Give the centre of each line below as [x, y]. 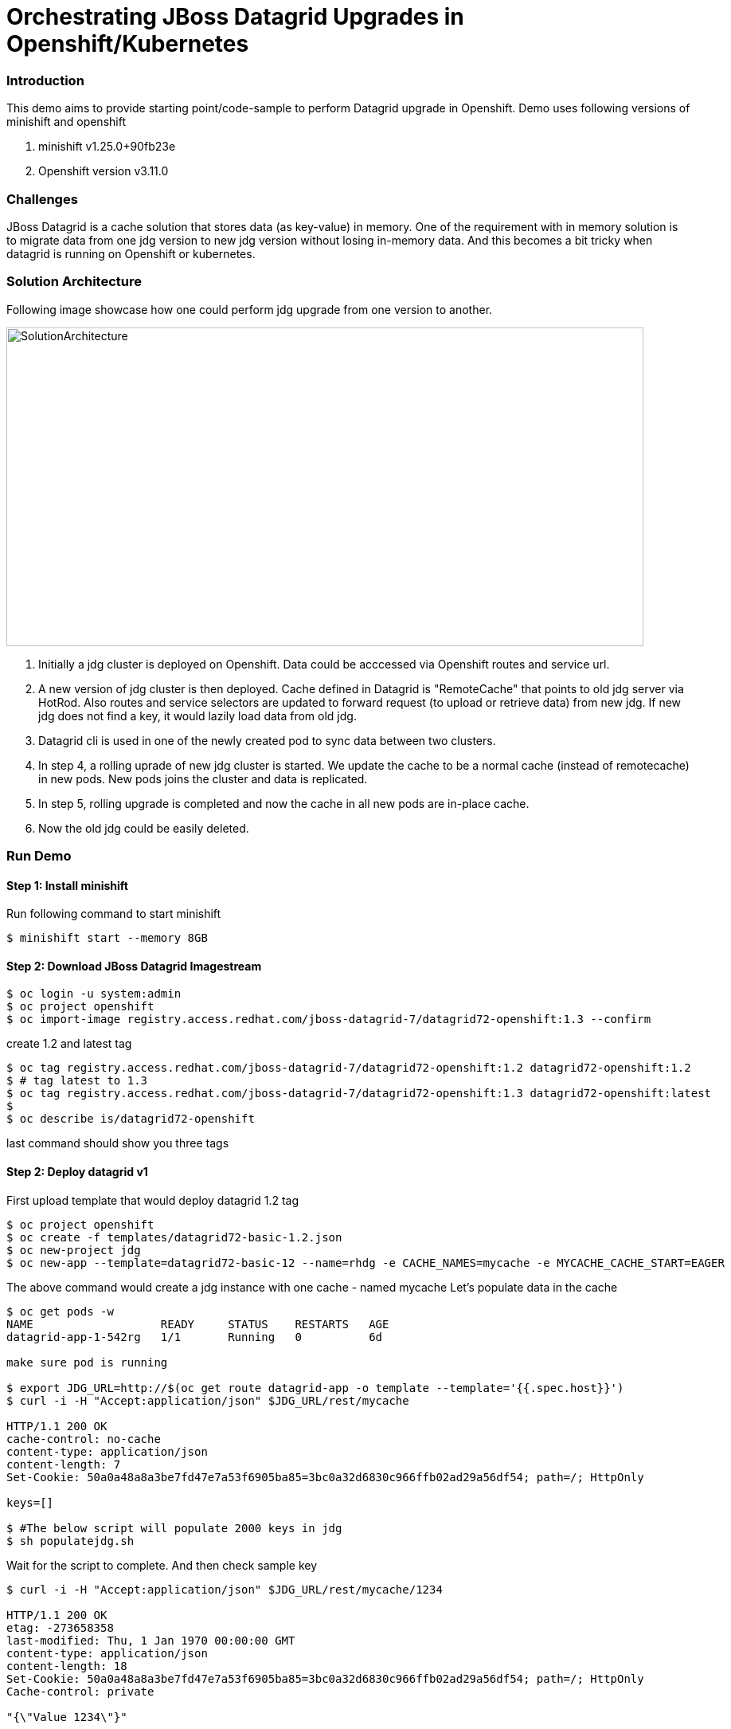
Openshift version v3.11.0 [104, 171]
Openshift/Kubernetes [128, 44]
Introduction [45, 80]
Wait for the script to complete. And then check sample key [162, 1565]
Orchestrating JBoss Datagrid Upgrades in [235, 17]
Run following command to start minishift [114, 914]
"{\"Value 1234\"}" [67, 1717]
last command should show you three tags [118, 1143]
